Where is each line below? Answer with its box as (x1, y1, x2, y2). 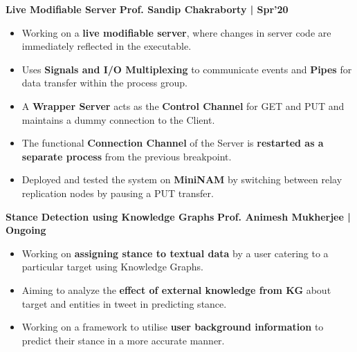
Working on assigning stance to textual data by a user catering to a (21, 246, 329, 260)
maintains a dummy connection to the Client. (21, 112, 215, 127)
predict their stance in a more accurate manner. (21, 333, 225, 347)
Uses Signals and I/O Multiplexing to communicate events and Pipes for (21, 62, 352, 76)
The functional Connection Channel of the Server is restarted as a (21, 136, 324, 150)
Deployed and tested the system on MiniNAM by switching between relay (21, 172, 342, 187)
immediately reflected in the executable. (21, 39, 192, 53)
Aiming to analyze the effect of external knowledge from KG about (21, 282, 331, 297)
